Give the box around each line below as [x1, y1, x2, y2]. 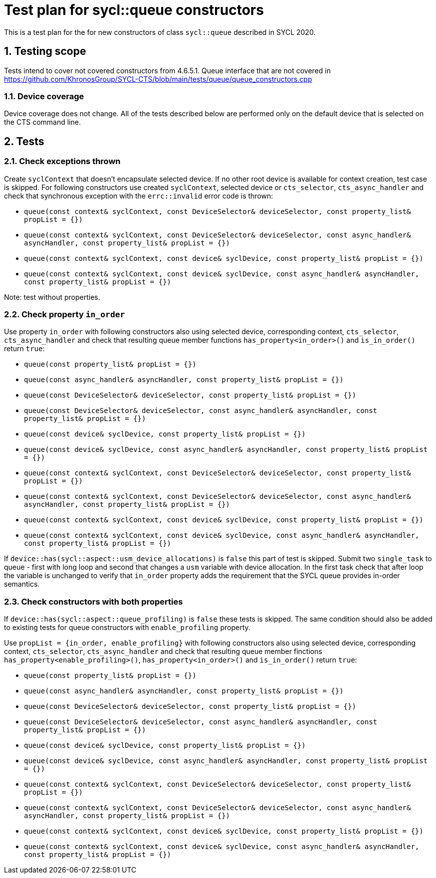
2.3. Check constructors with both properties [4, 596, 183, 607]
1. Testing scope [4, 45, 86, 58]
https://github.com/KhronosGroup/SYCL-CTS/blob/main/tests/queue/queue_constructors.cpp [4, 74, 312, 83]
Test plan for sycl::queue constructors [4, 1, 264, 18]
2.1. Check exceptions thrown [4, 156, 121, 167]
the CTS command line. [4, 118, 81, 127]
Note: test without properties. [4, 292, 100, 301]
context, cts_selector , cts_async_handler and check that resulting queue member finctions [4, 647, 322, 656]
